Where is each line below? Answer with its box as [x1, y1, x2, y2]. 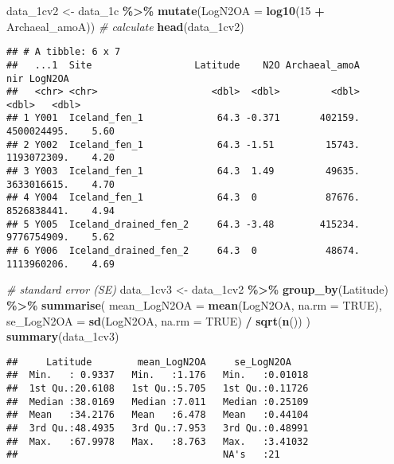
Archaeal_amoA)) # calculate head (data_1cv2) [6, 18, 244, 34]
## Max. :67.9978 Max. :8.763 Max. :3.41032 [6, 435, 309, 447]
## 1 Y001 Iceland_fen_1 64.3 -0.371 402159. [6, 112, 360, 124]
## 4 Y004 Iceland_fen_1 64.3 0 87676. [6, 192, 360, 204]
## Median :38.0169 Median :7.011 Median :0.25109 [6, 396, 309, 407]
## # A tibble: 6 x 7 [6, 46, 121, 58]
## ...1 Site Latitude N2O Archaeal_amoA [6, 59, 360, 71]
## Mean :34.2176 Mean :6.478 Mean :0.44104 [6, 409, 309, 421]
